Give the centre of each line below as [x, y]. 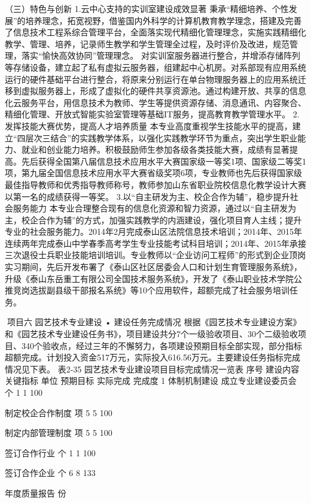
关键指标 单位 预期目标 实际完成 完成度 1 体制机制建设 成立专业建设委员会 [151, 381]
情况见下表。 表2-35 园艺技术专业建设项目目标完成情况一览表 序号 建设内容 [152, 369]
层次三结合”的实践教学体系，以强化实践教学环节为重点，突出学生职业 [161, 137]
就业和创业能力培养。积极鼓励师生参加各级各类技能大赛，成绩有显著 [155, 149]
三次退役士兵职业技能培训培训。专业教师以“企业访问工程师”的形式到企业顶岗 [155, 255]
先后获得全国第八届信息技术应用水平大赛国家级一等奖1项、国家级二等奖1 [164, 161]
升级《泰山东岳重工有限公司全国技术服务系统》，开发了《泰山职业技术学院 [149, 278]
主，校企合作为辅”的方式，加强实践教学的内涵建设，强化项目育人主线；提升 [153, 219]
